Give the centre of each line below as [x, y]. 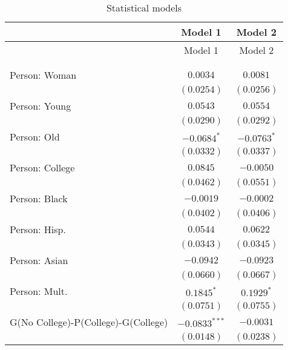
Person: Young [41, 106]
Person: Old [35, 137]
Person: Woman [43, 75]
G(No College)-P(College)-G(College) [89, 322]
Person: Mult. [39, 291]
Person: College [42, 167]
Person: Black [39, 198]
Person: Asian [39, 260]
